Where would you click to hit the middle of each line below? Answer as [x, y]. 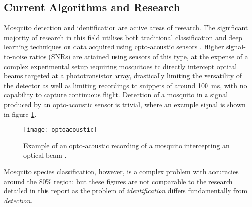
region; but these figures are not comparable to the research [143, 181]
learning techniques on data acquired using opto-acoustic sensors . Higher [114, 47]
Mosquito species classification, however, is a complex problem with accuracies [121, 171]
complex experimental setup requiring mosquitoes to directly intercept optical [121, 66]
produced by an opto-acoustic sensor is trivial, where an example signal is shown [125, 104]
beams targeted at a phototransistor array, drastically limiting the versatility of [123, 76]
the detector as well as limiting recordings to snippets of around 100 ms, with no [126, 85]
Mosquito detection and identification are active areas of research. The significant [126, 28]
